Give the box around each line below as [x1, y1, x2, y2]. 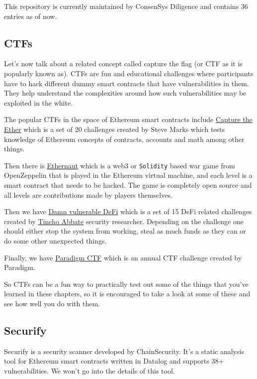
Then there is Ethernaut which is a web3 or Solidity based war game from [4, 160, 235, 170]
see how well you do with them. [4, 298, 100, 308]
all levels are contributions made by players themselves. [4, 189, 172, 200]
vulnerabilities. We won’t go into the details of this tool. [4, 365, 175, 376]
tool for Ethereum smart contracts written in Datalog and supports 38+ [4, 356, 224, 366]
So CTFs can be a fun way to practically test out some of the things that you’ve [4, 278, 249, 289]
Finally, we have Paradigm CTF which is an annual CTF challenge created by [4, 252, 242, 262]
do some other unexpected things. [4, 235, 107, 246]
